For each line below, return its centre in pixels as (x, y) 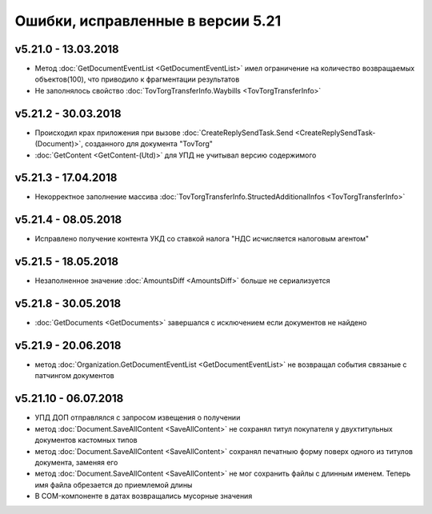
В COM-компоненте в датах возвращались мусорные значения (144, 496)
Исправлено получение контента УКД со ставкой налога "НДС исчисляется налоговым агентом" (202, 239)
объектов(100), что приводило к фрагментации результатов (137, 79)
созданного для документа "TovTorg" (149, 144)
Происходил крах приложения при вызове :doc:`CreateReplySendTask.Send (164, 133)
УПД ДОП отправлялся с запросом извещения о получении (138, 418)
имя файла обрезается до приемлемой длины (114, 484)
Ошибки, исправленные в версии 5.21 (148, 21)
